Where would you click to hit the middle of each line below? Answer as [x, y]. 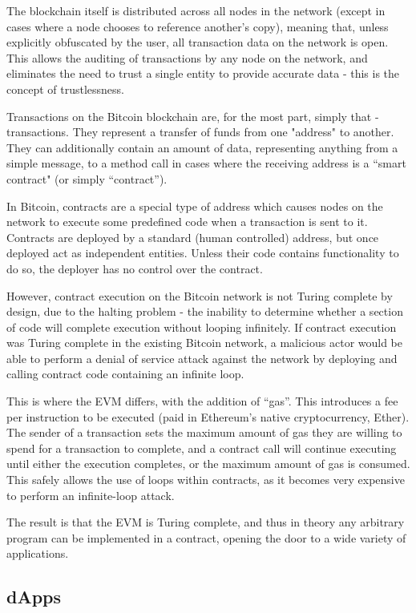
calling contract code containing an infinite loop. [125, 374]
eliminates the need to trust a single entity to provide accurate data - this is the [203, 73]
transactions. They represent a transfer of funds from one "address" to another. [200, 132]
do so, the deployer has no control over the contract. [135, 268]
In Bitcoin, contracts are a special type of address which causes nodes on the [195, 206]
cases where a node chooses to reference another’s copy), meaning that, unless [198, 26]
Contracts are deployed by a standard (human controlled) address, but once [193, 237]
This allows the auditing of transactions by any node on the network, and [187, 57]
